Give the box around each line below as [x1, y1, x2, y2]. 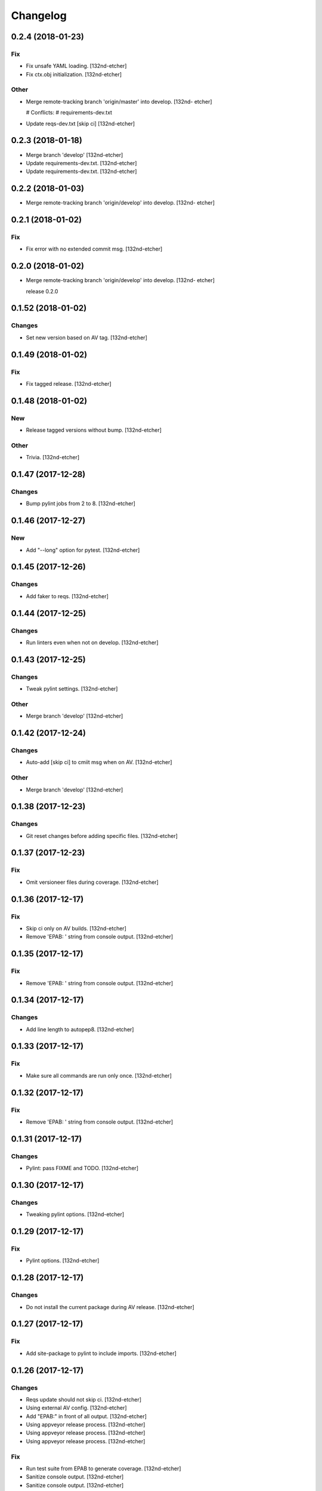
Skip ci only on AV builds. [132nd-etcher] [26, 924, 126, 932]
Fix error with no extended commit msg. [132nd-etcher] [26, 245, 163, 253]
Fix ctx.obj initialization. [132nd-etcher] [26, 70, 122, 78]
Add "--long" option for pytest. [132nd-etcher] [26, 546, 140, 553]
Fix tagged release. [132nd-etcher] [26, 380, 112, 387]
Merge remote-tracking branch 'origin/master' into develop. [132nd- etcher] [26, 98, 212, 105]
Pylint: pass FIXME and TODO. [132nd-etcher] [26, 1165, 139, 1172]
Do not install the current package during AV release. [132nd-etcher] [26, 1303, 195, 1310]
